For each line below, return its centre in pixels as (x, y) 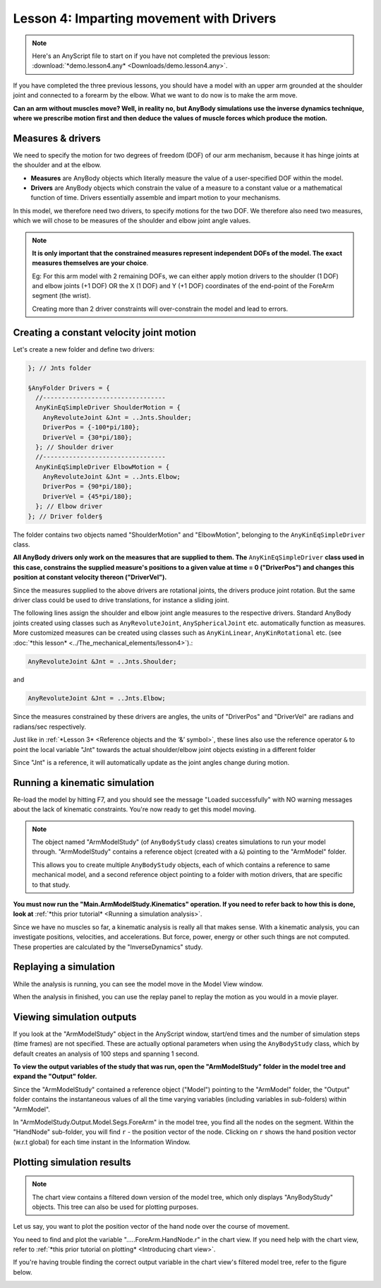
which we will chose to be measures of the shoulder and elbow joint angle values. (132, 221)
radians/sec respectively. (49, 727)
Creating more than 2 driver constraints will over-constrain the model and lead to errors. (160, 309)
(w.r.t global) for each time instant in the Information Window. (102, 1142)
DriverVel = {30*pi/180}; (87, 437)
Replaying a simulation (64, 967)
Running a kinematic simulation (84, 783)
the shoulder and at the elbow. (57, 165)
